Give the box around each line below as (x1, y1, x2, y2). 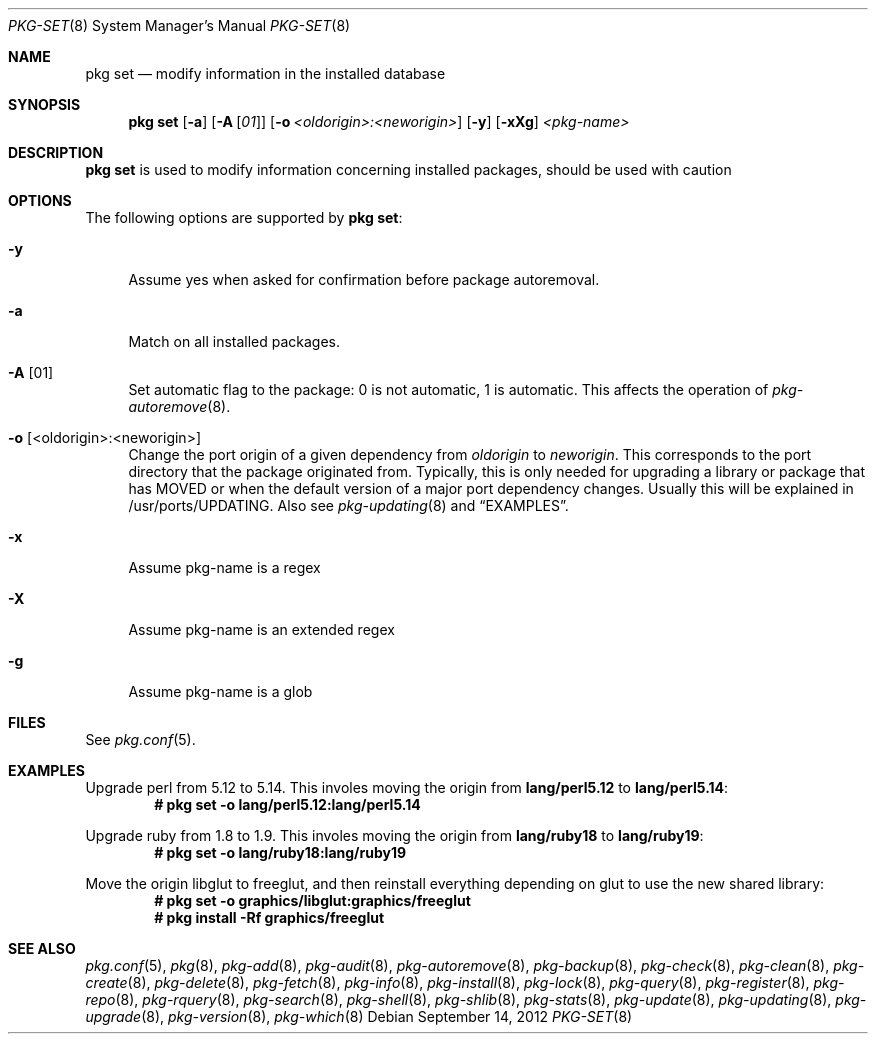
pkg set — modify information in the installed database (85, 65, 446, 82)
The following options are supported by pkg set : (85, 209, 403, 226)
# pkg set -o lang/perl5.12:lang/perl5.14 (154, 796, 421, 813)
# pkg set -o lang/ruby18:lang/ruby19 (154, 844, 407, 861)
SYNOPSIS (8, 96, 81, 113)
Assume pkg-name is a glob (128, 683, 313, 700)
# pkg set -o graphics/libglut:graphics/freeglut (154, 892, 471, 909)
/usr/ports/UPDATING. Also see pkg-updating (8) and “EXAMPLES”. (128, 497, 569, 514)
